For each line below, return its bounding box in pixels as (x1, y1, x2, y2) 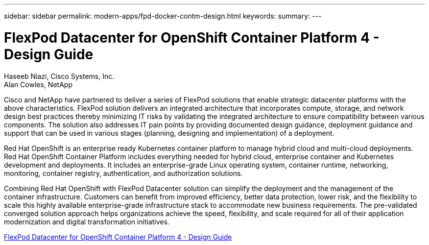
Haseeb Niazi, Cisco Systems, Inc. (4, 72, 115, 80)
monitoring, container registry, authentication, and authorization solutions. (4, 169, 243, 177)
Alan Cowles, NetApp (4, 80, 72, 89)
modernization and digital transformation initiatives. (4, 217, 169, 226)
